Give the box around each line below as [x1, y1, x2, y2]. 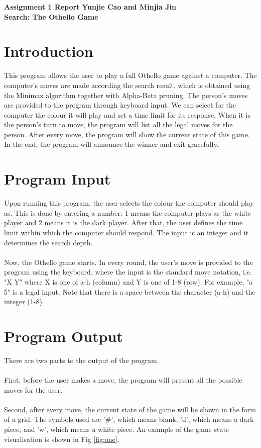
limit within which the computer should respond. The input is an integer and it [4, 227, 248, 237]
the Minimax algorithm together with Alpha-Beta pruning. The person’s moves [4, 89, 248, 100]
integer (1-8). [4, 296, 44, 307]
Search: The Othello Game [4, 11, 98, 22]
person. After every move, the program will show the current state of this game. [4, 129, 250, 139]
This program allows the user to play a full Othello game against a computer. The [4, 70, 257, 80]
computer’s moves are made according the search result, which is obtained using [4, 79, 250, 90]
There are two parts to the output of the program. [4, 354, 159, 365]
